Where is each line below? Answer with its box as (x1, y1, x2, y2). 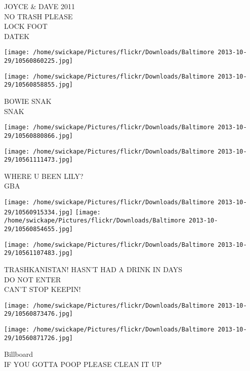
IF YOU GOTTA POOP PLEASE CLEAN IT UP (4, 358, 162, 369)
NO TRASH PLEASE (4, 11, 73, 21)
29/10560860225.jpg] (4, 57, 73, 65)
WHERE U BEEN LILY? (4, 170, 84, 181)
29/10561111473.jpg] (4, 156, 73, 164)
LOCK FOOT (4, 21, 48, 31)
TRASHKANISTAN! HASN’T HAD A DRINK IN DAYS (4, 264, 183, 274)
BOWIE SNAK (4, 96, 52, 106)
